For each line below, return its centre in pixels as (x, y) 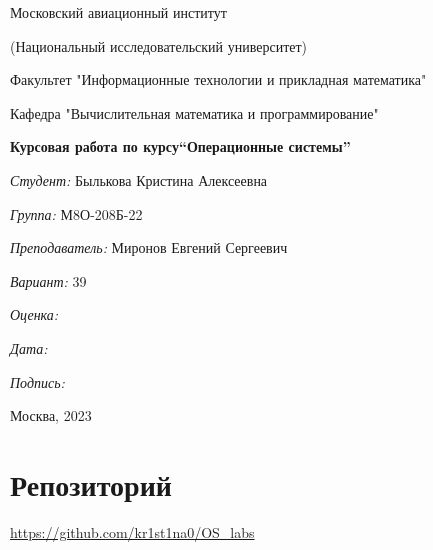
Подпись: (37, 381)
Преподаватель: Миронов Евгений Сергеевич (149, 247)
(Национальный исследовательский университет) (159, 45)
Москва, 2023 (51, 415)
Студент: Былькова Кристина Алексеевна (139, 179)
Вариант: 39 (48, 280)
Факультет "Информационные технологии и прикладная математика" (218, 79)
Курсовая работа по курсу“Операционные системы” (180, 146)
